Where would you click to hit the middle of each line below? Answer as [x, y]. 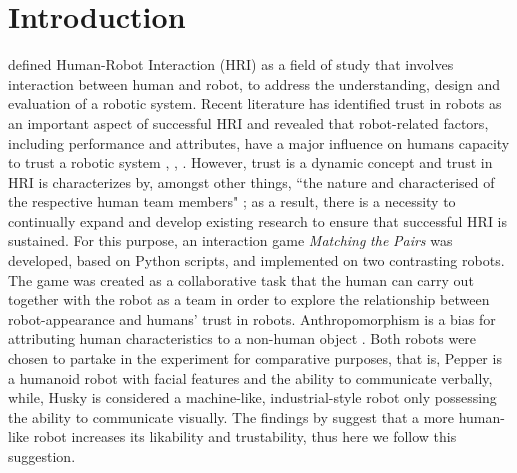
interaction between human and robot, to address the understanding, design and [254, 83]
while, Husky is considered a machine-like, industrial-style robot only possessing [252, 397]
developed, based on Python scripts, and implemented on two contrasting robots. [256, 260]
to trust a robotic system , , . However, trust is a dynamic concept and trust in [250, 162]
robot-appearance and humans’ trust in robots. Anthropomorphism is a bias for [252, 318]
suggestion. [42, 456]
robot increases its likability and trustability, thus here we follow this [245, 436]
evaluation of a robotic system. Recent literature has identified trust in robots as [255, 103]
